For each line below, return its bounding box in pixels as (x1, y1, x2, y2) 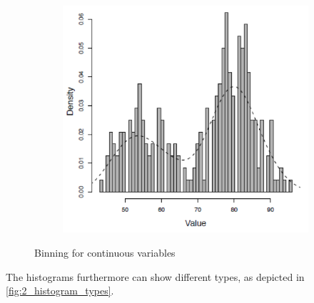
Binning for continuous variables (34, 245, 176, 260)
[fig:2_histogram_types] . (6, 283, 114, 298)
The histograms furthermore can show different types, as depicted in (6, 269, 305, 284)
